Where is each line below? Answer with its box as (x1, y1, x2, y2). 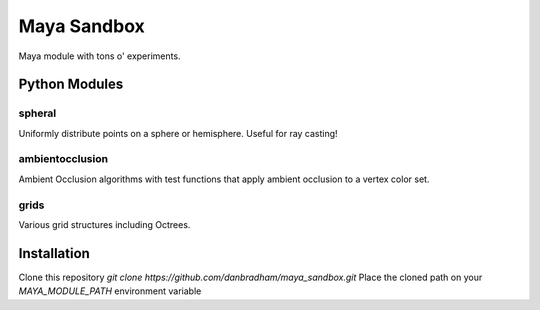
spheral (18, 106, 57, 120)
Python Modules (18, 76, 124, 93)
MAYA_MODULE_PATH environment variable (18, 285, 202, 297)
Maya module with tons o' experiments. (18, 50, 181, 62)
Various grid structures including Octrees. (18, 218, 191, 230)
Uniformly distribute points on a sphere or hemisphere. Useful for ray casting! (18, 127, 339, 139)
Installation (18, 245, 90, 262)
